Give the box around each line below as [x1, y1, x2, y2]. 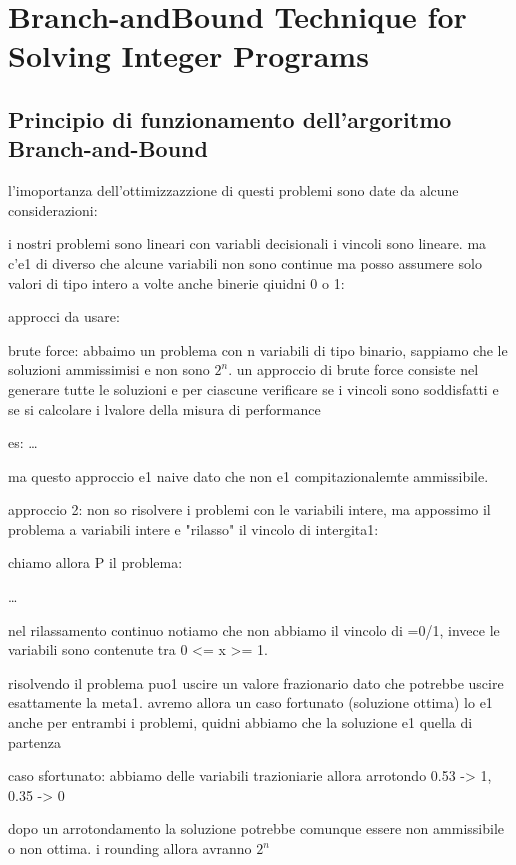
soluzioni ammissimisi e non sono [8, 359, 210, 380]
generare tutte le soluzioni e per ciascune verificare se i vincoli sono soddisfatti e [8, 378, 499, 399]
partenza [8, 731, 61, 752]
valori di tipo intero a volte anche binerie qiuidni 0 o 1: [8, 272, 345, 293]
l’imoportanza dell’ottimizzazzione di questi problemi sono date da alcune [8, 180, 459, 201]
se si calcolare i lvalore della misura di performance [8, 398, 321, 419]
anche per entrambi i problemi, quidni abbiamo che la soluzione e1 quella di [8, 712, 473, 733]
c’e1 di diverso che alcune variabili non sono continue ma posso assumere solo [8, 252, 482, 273]
